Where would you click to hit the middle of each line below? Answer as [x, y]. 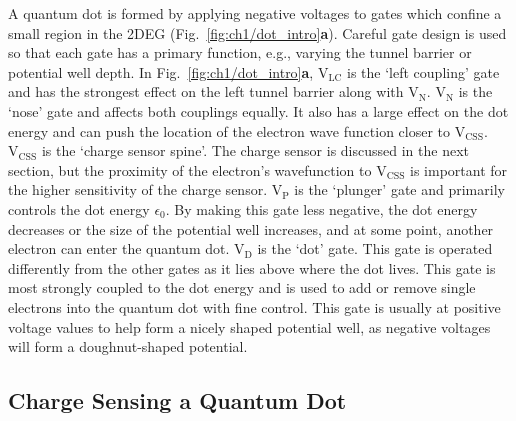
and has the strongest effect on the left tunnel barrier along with [206, 91]
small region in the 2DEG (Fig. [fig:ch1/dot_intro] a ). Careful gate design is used [257, 32]
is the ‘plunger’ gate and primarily [399, 189]
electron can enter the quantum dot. [119, 248]
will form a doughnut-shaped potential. [128, 346]
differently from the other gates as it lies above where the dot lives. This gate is [252, 267]
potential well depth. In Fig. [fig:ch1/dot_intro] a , [161, 71]
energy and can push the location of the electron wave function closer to [229, 130]
